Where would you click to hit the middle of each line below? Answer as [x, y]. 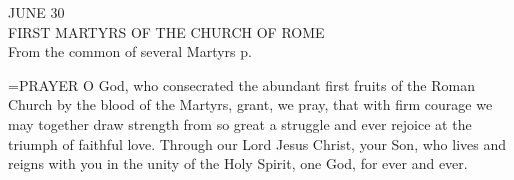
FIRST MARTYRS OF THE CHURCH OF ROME [166, 31]
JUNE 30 [36, 12]
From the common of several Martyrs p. [130, 51]
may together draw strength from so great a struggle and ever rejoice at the [240, 123]
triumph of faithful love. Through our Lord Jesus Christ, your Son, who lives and [257, 143]
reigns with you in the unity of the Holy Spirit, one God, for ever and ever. [238, 163]
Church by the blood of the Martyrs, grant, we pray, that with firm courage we [250, 104]
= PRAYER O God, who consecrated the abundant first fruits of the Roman [241, 84]
